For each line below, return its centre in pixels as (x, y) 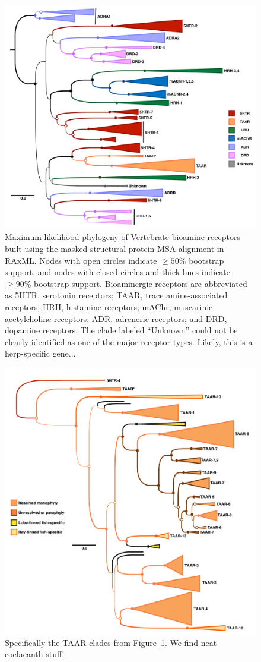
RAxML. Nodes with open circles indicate (81, 260)
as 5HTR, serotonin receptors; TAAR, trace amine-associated (116, 295)
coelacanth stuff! (35, 654)
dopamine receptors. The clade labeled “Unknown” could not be (121, 330)
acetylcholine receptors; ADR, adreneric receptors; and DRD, (116, 318)
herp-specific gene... (40, 353)
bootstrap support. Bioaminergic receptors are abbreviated (140, 283)
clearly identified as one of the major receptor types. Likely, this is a (129, 341)
